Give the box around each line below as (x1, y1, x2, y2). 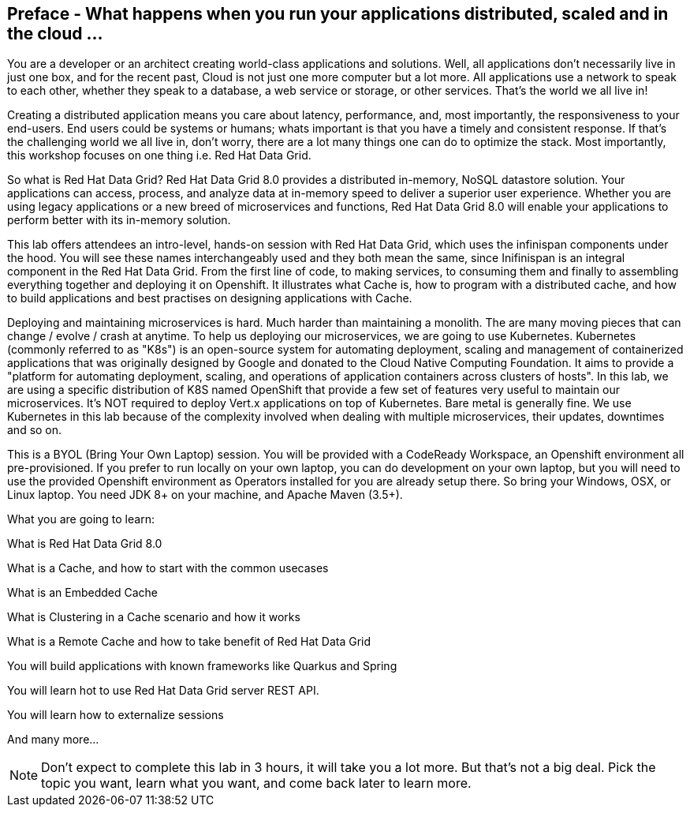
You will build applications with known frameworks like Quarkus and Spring (7, 659, 397, 673)
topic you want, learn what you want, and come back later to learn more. (41, 775, 472, 792)
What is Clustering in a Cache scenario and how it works (7, 610, 300, 624)
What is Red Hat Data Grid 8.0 (7, 537, 162, 551)
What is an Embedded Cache (7, 586, 158, 600)
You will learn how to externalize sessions (7, 708, 224, 722)
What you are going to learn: (7, 512, 155, 526)
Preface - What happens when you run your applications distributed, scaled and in (7, 4, 669, 24)
